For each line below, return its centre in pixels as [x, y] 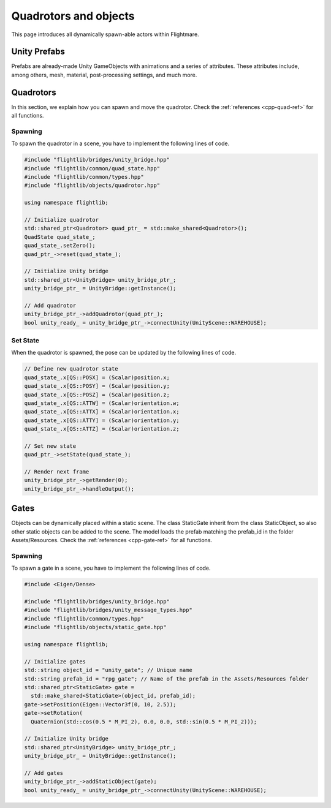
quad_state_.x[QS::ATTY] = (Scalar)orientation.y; [102, 420]
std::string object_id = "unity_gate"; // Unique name [108, 670]
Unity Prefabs [38, 52]
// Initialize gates [55, 661]
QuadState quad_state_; [60, 237]
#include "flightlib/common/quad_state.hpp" [92, 168]
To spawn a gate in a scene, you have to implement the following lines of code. [111, 568]
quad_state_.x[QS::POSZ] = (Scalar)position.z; [97, 395]
